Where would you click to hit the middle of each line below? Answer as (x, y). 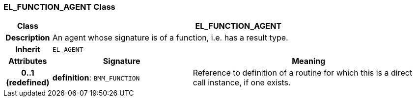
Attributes (28, 61)
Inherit (28, 50)
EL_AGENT (68, 49)
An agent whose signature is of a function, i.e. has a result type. (170, 38)
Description (28, 38)
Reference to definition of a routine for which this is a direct (303, 73)
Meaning (309, 61)
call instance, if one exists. (242, 83)
